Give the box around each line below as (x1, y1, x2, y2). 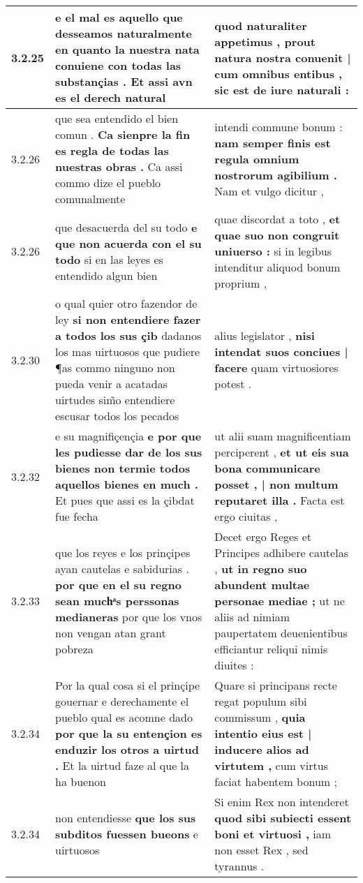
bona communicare (214, 460, 320, 476)
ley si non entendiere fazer (55, 311, 201, 327)
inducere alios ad (214, 741, 309, 757)
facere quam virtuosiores (214, 359, 339, 376)
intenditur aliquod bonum (214, 259, 341, 275)
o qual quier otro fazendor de (55, 295, 198, 311)
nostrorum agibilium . (214, 166, 337, 183)
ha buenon (55, 773, 106, 789)
